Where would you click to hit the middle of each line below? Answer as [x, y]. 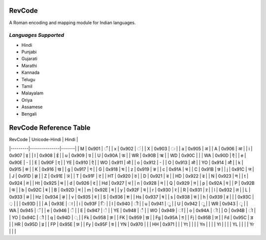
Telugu [28, 79]
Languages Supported [36, 35]
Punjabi [29, 52]
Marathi [29, 65]
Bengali [29, 114]
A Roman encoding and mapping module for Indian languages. [72, 23]
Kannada [31, 73]
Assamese [32, 107]
